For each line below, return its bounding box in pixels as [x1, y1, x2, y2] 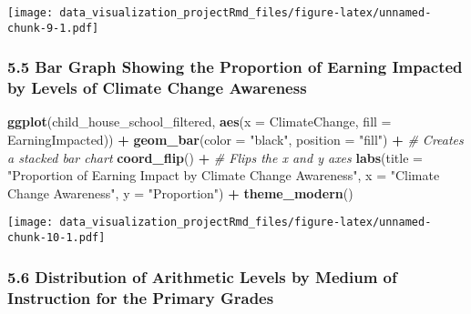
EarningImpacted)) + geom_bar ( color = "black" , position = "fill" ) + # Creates [7, 130, 464, 149]
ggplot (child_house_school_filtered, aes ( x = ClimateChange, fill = [7, 112, 392, 131]
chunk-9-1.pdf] [7, 21, 99, 35]
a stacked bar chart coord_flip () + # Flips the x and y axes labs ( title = [7, 147, 423, 167]
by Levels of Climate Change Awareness [7, 76, 307, 99]
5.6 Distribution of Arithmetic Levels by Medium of [7, 265, 397, 288]
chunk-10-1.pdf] [7, 231, 106, 245]
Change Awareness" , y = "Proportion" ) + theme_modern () [7, 183, 353, 202]
